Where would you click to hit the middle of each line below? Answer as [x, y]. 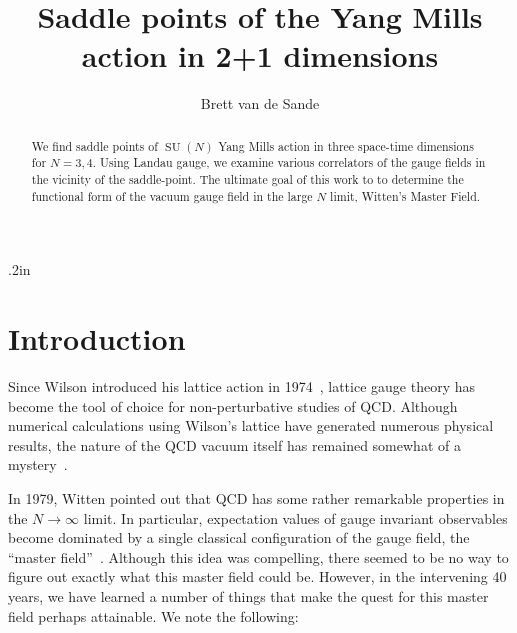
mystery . [38, 464]
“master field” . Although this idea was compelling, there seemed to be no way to [258, 556]
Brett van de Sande [260, 103]
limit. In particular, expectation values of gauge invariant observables [295, 517]
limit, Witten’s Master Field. [405, 195]
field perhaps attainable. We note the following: [153, 615]
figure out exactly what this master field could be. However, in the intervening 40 [257, 576]
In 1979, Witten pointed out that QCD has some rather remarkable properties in [256, 498]
